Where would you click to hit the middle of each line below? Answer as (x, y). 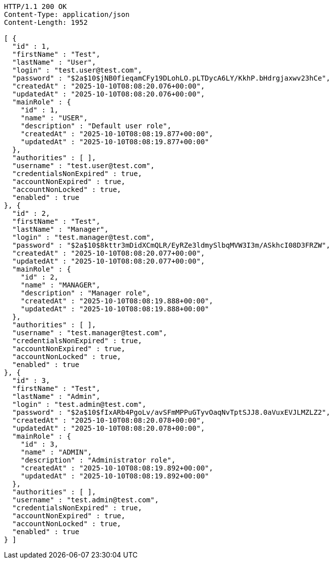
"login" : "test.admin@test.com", (79, 404)
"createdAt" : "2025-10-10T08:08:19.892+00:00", (117, 468)
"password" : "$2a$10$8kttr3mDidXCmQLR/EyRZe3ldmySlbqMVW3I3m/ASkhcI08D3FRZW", (171, 245)
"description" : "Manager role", (86, 293)
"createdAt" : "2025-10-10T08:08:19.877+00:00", (117, 134)
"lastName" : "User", (54, 62)
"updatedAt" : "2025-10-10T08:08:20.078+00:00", (108, 428)
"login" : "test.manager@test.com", (83, 237)
